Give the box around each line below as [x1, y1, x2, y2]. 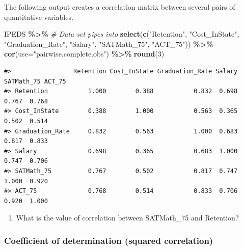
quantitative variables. [4, 11, 73, 22]
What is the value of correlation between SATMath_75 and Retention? [16, 212, 239, 223]
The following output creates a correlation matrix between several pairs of [4, 2, 235, 12]
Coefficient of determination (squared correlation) [4, 234, 213, 246]
